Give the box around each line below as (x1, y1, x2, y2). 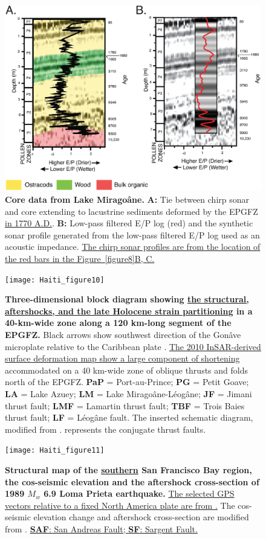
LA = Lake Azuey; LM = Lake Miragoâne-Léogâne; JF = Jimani (5, 388, 252, 400)
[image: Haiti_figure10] (5, 275, 105, 284)
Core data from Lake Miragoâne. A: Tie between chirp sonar (5, 193, 250, 206)
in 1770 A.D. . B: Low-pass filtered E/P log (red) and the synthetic (5, 217, 253, 229)
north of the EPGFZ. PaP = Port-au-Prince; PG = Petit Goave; (5, 375, 249, 388)
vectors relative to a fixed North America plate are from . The (5, 499, 235, 511)
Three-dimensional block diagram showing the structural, (5, 293, 249, 305)
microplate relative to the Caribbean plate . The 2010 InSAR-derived (5, 340, 261, 352)
